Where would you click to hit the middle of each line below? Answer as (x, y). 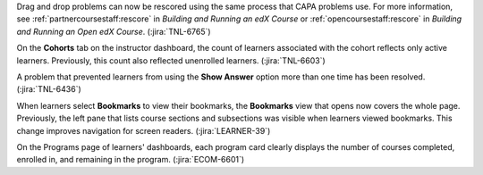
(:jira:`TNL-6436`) (49, 89)
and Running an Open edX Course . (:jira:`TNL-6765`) (114, 31)
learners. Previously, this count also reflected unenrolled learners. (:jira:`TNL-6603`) (171, 60)
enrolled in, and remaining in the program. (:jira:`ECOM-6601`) (131, 160)
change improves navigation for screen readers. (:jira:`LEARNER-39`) (144, 130)
